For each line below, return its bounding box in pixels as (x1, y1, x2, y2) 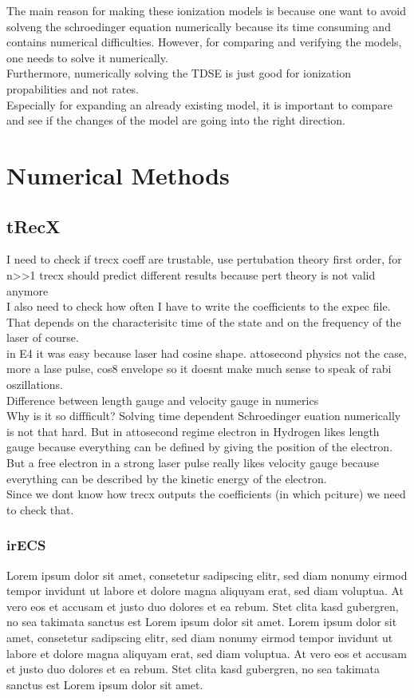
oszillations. (6, 376, 63, 393)
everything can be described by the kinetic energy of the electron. (6, 470, 327, 486)
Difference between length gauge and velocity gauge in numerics (6, 391, 319, 408)
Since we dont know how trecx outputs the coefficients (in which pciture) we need (6, 486, 406, 502)
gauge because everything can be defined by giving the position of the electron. (6, 438, 393, 455)
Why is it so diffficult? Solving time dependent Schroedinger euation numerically (6, 407, 401, 424)
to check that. (6, 501, 74, 518)
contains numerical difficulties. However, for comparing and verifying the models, (6, 34, 402, 50)
